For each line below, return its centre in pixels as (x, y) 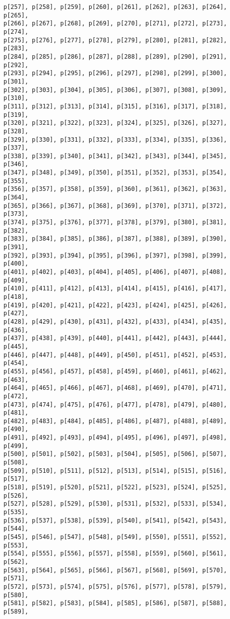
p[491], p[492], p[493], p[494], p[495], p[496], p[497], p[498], (115, 438)
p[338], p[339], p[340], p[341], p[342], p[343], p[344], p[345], (115, 156)
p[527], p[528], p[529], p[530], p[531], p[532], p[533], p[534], (115, 504)
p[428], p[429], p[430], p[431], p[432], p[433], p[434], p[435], (115, 321)
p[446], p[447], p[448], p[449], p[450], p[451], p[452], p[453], (115, 355)
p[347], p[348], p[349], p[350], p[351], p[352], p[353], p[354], (115, 173)
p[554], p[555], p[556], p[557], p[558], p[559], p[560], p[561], (115, 554)
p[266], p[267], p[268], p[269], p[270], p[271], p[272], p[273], (115, 24)
